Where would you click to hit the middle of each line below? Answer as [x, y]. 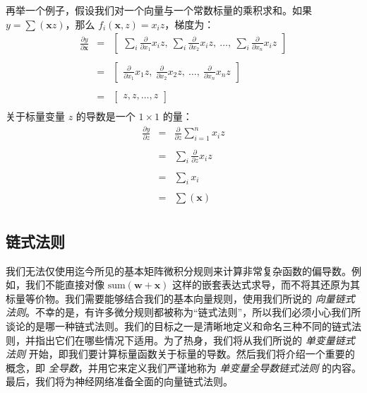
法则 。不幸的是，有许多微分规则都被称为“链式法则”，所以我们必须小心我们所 [183, 312]
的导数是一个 [106, 116]
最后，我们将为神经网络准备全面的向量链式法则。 [119, 381]
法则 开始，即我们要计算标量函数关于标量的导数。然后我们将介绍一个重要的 [180, 354]
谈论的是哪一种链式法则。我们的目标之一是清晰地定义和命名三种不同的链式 [179, 326]
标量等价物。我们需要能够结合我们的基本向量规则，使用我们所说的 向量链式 [180, 298]
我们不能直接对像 [65, 285]
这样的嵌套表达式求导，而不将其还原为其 [266, 285]
